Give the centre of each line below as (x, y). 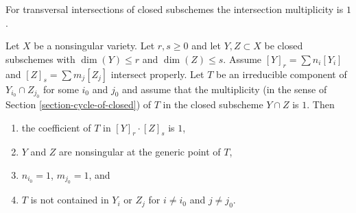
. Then (321, 104)
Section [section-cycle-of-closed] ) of (79, 104)
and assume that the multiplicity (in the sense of (225, 89)
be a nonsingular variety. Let (94, 46)
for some (61, 89)
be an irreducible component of (282, 74)
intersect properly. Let (157, 74)
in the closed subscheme (213, 104)
